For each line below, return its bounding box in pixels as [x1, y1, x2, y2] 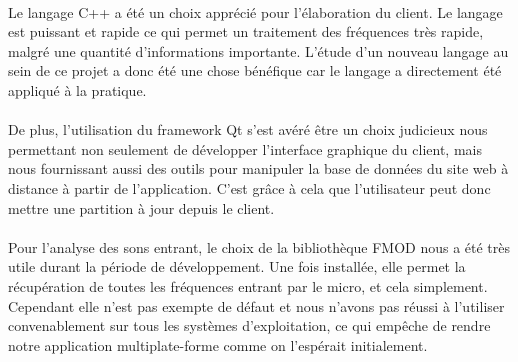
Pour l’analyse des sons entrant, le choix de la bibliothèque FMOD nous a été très [8, 236, 511, 257]
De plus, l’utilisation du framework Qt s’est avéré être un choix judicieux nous [8, 119, 488, 140]
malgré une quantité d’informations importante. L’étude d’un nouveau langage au [8, 40, 509, 61]
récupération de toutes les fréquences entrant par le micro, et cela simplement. [8, 275, 488, 296]
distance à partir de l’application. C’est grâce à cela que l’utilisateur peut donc [8, 177, 491, 198]
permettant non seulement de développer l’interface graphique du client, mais [8, 138, 482, 159]
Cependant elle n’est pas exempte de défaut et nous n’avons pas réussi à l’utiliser [8, 295, 505, 316]
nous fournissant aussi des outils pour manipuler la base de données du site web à [8, 158, 509, 179]
